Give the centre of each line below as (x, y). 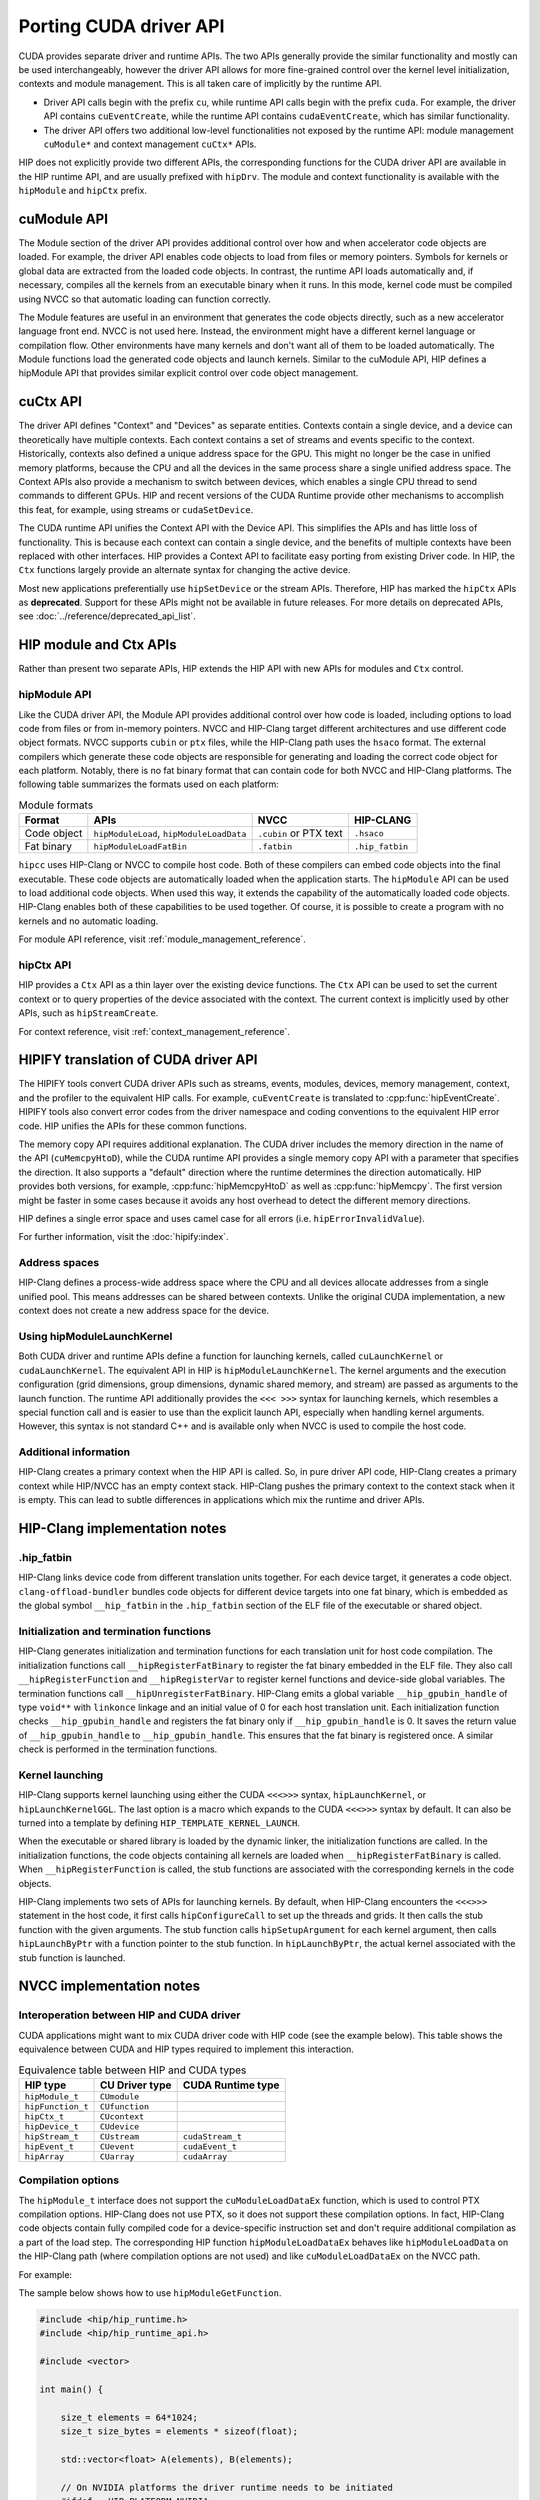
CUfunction (124, 2106)
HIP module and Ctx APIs (97, 645)
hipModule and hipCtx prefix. (82, 191)
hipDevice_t (51, 2126)
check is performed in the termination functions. (118, 1749)
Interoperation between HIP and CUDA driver (129, 2015)
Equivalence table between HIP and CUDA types (132, 2070)
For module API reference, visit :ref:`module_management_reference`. (162, 939)
